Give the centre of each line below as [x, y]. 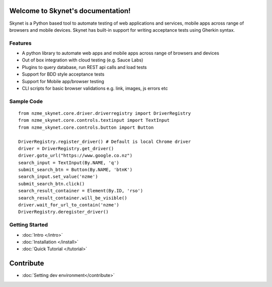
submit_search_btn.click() [52, 184]
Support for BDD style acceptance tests [63, 74]
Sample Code [26, 101]
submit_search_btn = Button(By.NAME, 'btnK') [76, 170]
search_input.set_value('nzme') [58, 177]
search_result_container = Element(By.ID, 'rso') [81, 191]
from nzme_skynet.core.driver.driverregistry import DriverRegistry [105, 113]
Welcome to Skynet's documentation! [70, 11]
